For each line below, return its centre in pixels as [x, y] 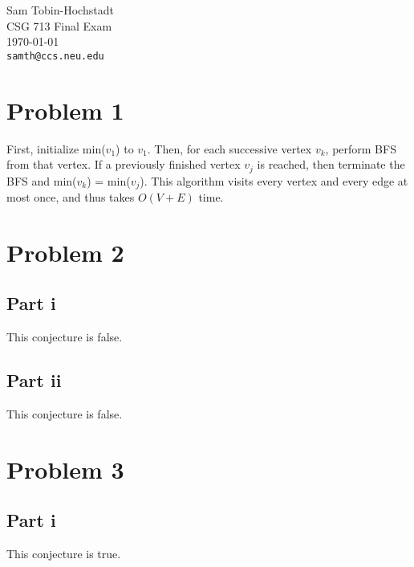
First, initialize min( [56, 148]
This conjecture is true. [64, 554]
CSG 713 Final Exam [59, 25]
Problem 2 [65, 252]
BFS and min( [42, 180]
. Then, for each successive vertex [229, 148]
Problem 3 [65, 469]
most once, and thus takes [71, 197]
